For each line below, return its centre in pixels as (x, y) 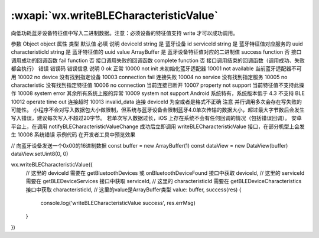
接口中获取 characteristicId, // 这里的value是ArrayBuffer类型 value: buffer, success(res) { (134, 190)
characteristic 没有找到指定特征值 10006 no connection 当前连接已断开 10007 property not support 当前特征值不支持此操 (157, 85)
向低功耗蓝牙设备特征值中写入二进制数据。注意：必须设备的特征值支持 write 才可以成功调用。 (125, 33)
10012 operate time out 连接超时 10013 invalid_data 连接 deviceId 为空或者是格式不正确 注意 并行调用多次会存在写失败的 (157, 102)
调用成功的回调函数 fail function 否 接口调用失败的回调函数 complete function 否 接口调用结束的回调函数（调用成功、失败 (158, 60)
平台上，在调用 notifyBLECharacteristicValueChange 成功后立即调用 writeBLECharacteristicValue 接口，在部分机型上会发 (158, 126)
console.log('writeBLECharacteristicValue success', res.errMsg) (118, 203)
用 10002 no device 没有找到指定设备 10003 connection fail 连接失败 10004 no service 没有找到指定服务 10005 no (149, 77)
